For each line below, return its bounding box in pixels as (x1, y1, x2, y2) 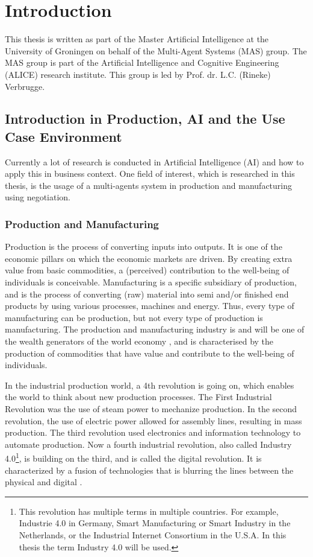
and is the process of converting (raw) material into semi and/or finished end (5, 287, 289, 300)
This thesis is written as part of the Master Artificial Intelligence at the (5, 33, 269, 45)
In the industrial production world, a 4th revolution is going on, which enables (5, 378, 294, 391)
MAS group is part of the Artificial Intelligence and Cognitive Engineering (5, 56, 279, 69)
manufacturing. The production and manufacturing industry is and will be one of (5, 323, 305, 336)
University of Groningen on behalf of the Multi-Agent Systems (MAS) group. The (5, 44, 307, 57)
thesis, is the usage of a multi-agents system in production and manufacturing (5, 179, 293, 191)
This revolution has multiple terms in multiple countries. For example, (19, 504, 279, 517)
